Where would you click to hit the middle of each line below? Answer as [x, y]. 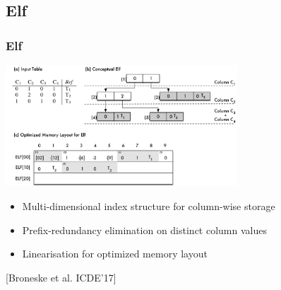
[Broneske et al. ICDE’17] [61, 277]
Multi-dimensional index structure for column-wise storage [149, 206]
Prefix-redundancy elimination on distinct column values [144, 230]
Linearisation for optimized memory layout [115, 254]
